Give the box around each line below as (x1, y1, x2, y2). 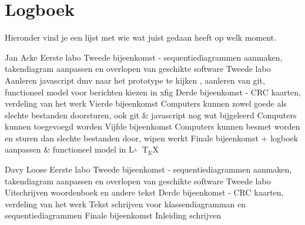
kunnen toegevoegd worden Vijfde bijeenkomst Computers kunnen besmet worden (5, 120, 300, 133)
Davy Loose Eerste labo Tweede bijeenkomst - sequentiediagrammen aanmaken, (5, 163, 292, 176)
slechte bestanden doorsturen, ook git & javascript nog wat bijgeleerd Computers (5, 108, 297, 121)
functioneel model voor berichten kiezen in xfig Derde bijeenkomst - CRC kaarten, (5, 85, 301, 98)
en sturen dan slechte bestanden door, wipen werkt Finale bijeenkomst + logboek (5, 131, 299, 144)
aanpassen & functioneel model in (5, 143, 126, 155)
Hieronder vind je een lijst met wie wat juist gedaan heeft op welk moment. (5, 31, 277, 44)
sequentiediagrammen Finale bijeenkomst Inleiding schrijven (5, 209, 222, 221)
